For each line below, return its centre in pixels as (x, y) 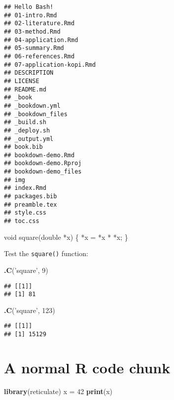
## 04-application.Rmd (41, 40)
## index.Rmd (25, 188)
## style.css (25, 213)
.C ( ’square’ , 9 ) (26, 270)
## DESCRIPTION (29, 73)
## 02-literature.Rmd (39, 23)
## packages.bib (31, 197)
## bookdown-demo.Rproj (43, 163)
